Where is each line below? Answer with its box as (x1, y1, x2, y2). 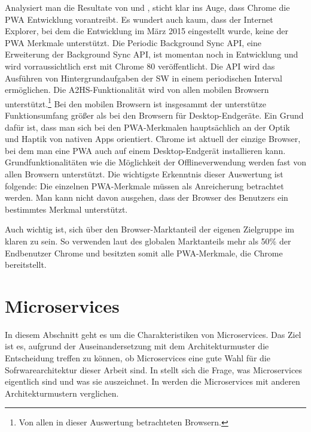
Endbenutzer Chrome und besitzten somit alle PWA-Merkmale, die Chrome (5, 246, 283, 259)
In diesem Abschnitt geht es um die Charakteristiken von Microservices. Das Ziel (5, 328, 301, 340)
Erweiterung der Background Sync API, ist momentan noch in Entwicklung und (5, 48, 298, 61)
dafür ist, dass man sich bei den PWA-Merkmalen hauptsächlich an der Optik (5, 120, 290, 133)
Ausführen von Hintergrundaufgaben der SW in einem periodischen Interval (5, 71, 283, 84)
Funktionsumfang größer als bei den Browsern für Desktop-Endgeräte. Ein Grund (5, 109, 304, 121)
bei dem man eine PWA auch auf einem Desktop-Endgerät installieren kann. (5, 144, 286, 156)
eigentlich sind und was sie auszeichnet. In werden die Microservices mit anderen (5, 375, 300, 388)
